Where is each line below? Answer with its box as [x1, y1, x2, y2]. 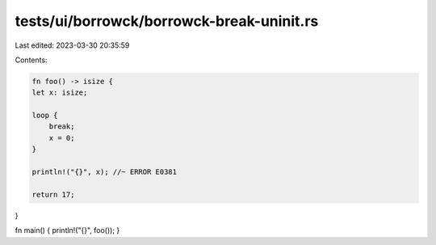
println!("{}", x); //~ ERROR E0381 [31, 167, 178, 177]
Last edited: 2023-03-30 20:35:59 [15, 40, 130, 50]
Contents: [15, 55, 48, 65]
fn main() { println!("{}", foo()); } [15, 226, 120, 235]
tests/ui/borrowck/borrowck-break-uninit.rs [15, 12, 319, 30]
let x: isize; [31, 88, 88, 97]
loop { [31, 111, 58, 120]
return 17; [31, 190, 75, 199]
